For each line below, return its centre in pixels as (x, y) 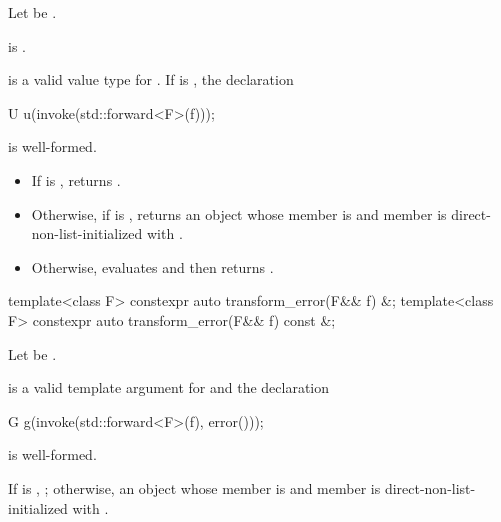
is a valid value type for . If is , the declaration (151, 79)
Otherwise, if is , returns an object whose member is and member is (239, 213)
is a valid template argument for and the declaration (169, 387)
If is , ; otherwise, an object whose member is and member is (194, 487)
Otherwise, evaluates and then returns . (152, 266)
